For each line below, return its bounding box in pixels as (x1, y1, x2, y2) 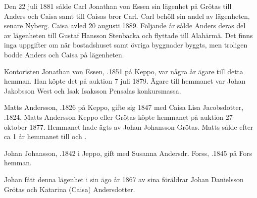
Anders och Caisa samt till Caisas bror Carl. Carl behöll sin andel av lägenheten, (4, 10, 250, 21)
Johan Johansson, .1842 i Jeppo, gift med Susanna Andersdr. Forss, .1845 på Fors (4, 148, 252, 158)
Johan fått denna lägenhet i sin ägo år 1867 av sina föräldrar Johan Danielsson (4, 174, 244, 184)
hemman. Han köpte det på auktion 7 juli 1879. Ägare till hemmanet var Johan (4, 76, 246, 86)
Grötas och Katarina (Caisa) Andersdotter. (4, 184, 135, 194)
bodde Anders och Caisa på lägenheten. (4, 49, 124, 59)
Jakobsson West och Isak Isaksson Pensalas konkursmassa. (4, 85, 181, 96)
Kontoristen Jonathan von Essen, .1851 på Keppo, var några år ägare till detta (4, 66, 244, 76)
